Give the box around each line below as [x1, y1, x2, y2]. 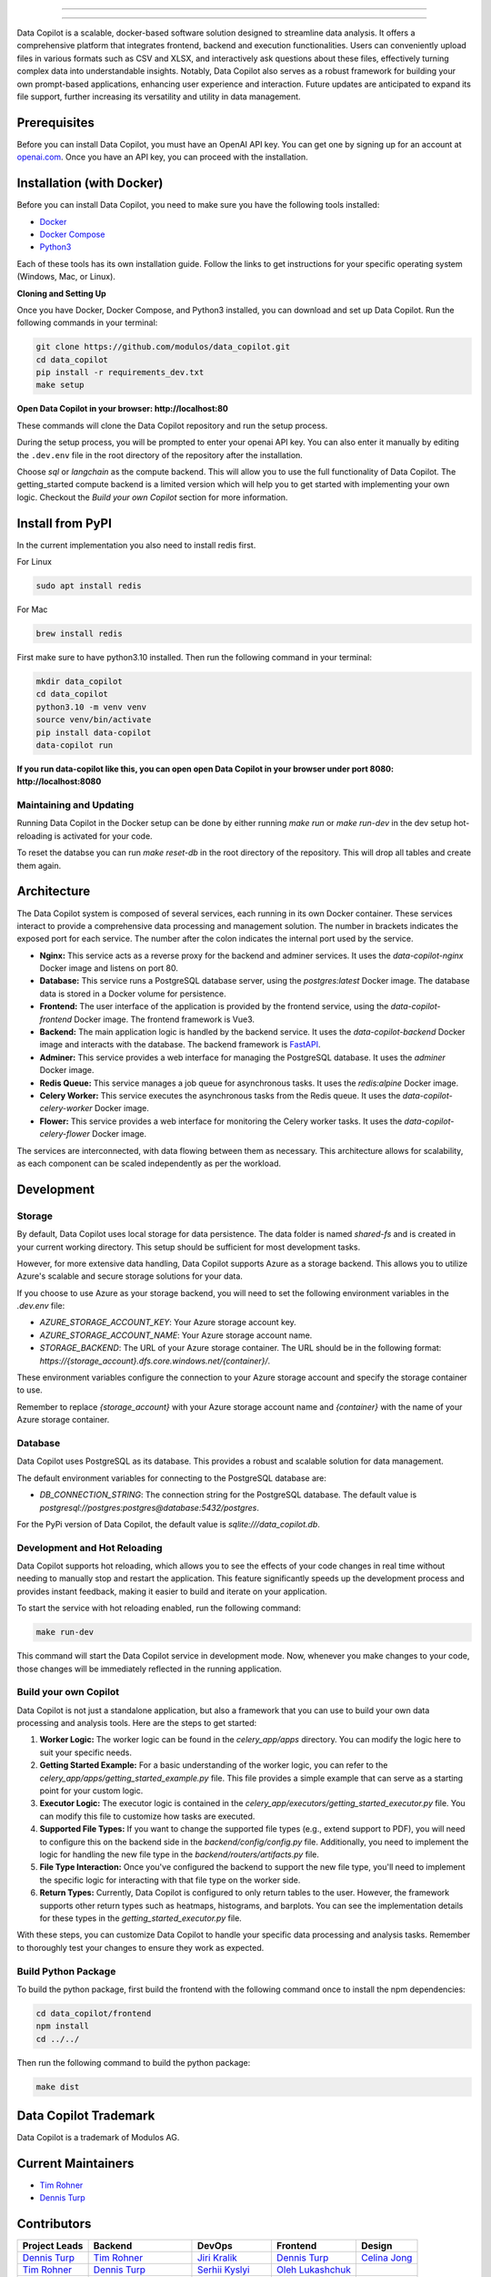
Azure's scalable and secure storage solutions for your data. [16, 1271, 243, 1281]
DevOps [196, 2240, 233, 2252]
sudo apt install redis [35, 581, 143, 591]
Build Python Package [16, 1965, 116, 1977]
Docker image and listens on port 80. [39, 963, 179, 974]
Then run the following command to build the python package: [16, 2057, 251, 2068]
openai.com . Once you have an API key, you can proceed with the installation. [16, 151, 308, 163]
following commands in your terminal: [16, 317, 158, 328]
